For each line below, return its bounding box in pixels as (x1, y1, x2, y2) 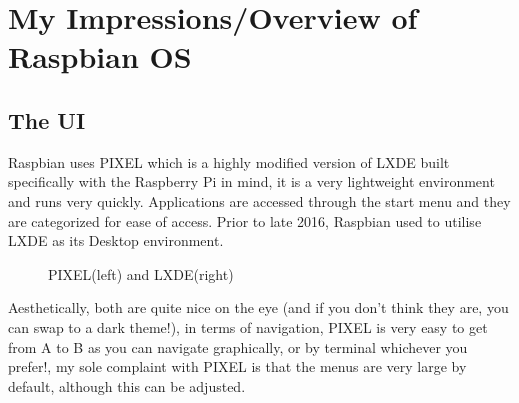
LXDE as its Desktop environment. (8, 230, 224, 251)
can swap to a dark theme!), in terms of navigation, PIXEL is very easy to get (8, 316, 488, 337)
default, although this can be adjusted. (8, 375, 246, 396)
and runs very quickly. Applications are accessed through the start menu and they (8, 190, 511, 211)
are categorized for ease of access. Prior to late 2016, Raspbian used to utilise (8, 210, 482, 231)
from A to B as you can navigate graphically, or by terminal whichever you (8, 336, 468, 357)
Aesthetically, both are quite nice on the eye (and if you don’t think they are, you (8, 297, 509, 318)
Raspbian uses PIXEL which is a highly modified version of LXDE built (8, 151, 450, 172)
